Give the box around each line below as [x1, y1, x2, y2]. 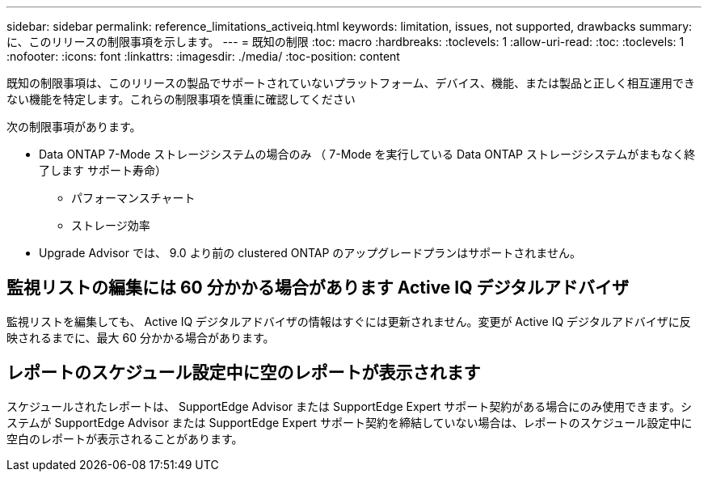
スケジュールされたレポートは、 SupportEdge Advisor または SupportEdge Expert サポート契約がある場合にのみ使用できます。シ [6, 399, 692, 413]
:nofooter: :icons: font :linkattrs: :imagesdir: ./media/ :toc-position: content [6, 49, 400, 63]
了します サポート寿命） [39, 163, 166, 177]
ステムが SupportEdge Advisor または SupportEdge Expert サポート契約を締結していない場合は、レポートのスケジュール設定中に [6, 415, 693, 429]
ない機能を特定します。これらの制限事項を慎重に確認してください [6, 92, 356, 106]
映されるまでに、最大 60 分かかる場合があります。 [6, 330, 275, 345]
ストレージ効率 [71, 218, 150, 232]
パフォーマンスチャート [71, 191, 196, 205]
